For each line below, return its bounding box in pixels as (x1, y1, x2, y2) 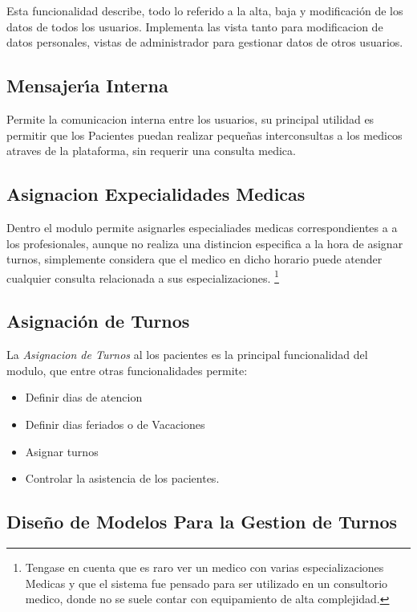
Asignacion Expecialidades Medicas (6, 182, 306, 206)
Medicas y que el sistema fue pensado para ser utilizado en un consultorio (25, 574, 388, 591)
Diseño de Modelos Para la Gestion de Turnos (6, 509, 398, 534)
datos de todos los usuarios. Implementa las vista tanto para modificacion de (6, 18, 383, 35)
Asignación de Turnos (6, 308, 190, 333)
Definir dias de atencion (25, 389, 143, 406)
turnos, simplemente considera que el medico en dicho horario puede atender (6, 251, 383, 267)
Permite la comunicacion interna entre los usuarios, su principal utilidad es (6, 110, 374, 127)
